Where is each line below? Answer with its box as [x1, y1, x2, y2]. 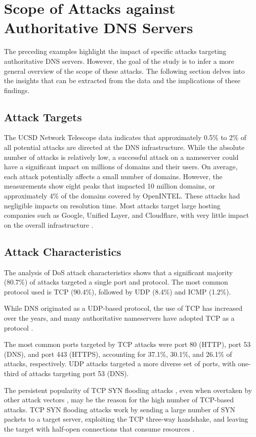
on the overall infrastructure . [4, 219, 93, 230]
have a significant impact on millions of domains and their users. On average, [4, 161, 238, 172]
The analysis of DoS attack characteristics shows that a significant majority [4, 267, 233, 277]
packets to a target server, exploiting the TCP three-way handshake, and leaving [4, 414, 249, 424]
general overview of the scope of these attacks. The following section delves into [4, 65, 245, 76]
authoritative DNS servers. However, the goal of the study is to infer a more [4, 55, 234, 66]
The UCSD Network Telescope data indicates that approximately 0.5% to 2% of [4, 132, 247, 143]
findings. [4, 85, 30, 95]
